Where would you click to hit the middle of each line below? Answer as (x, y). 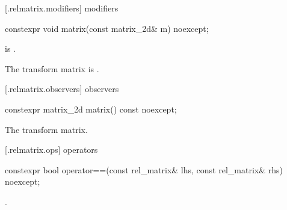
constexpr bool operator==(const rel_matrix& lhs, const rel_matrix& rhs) (144, 169)
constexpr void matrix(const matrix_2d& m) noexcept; (107, 28)
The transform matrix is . (52, 68)
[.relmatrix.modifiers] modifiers (62, 8)
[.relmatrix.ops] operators (51, 150)
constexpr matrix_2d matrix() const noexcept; (91, 109)
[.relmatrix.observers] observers (62, 89)
